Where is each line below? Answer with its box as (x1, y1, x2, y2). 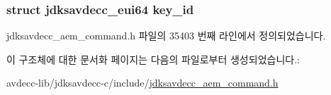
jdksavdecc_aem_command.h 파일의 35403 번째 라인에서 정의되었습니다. (6, 28, 326, 43)
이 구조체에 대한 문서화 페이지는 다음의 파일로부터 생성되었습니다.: (6, 51, 300, 66)
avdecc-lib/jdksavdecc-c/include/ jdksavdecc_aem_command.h (6, 75, 279, 90)
